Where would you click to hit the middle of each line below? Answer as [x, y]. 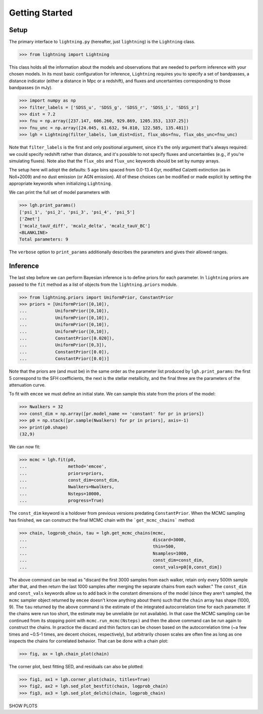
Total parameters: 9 [44, 239]
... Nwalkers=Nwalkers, [67, 487]
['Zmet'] [30, 219]
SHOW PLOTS [23, 706]
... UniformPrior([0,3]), [63, 345]
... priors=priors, [62, 473]
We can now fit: [25, 447]
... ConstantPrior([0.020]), [67, 338]
